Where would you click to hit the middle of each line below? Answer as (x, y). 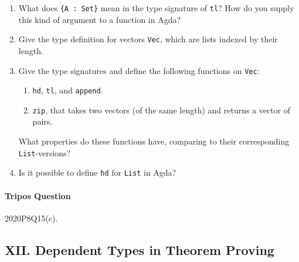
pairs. (43, 121)
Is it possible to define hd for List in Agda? (97, 172)
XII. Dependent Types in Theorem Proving (140, 249)
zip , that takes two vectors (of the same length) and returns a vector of (162, 110)
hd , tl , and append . (68, 90)
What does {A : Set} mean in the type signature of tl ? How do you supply (156, 8)
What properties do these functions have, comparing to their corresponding (154, 141)
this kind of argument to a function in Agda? (100, 19)
